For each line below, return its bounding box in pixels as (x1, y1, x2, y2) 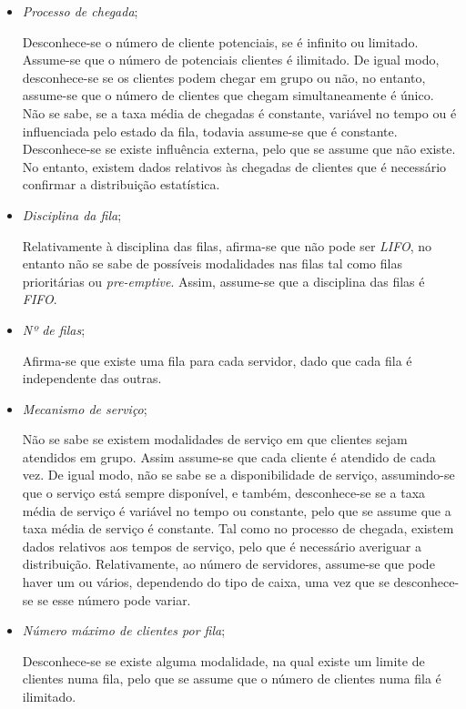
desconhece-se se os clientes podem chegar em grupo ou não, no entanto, (22, 67, 426, 86)
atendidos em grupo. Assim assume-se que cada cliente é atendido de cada (22, 447, 436, 466)
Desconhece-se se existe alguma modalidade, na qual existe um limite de (22, 651, 425, 670)
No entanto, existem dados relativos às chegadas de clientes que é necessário (22, 157, 447, 176)
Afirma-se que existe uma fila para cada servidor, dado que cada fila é (22, 350, 412, 370)
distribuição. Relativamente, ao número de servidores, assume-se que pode (22, 554, 435, 573)
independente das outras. (22, 369, 162, 388)
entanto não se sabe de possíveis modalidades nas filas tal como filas (22, 254, 402, 273)
